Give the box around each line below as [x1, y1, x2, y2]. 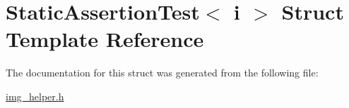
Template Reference [6, 25, 204, 53]
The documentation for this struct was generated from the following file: [6, 65, 319, 80]
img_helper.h [6, 88, 64, 103]
